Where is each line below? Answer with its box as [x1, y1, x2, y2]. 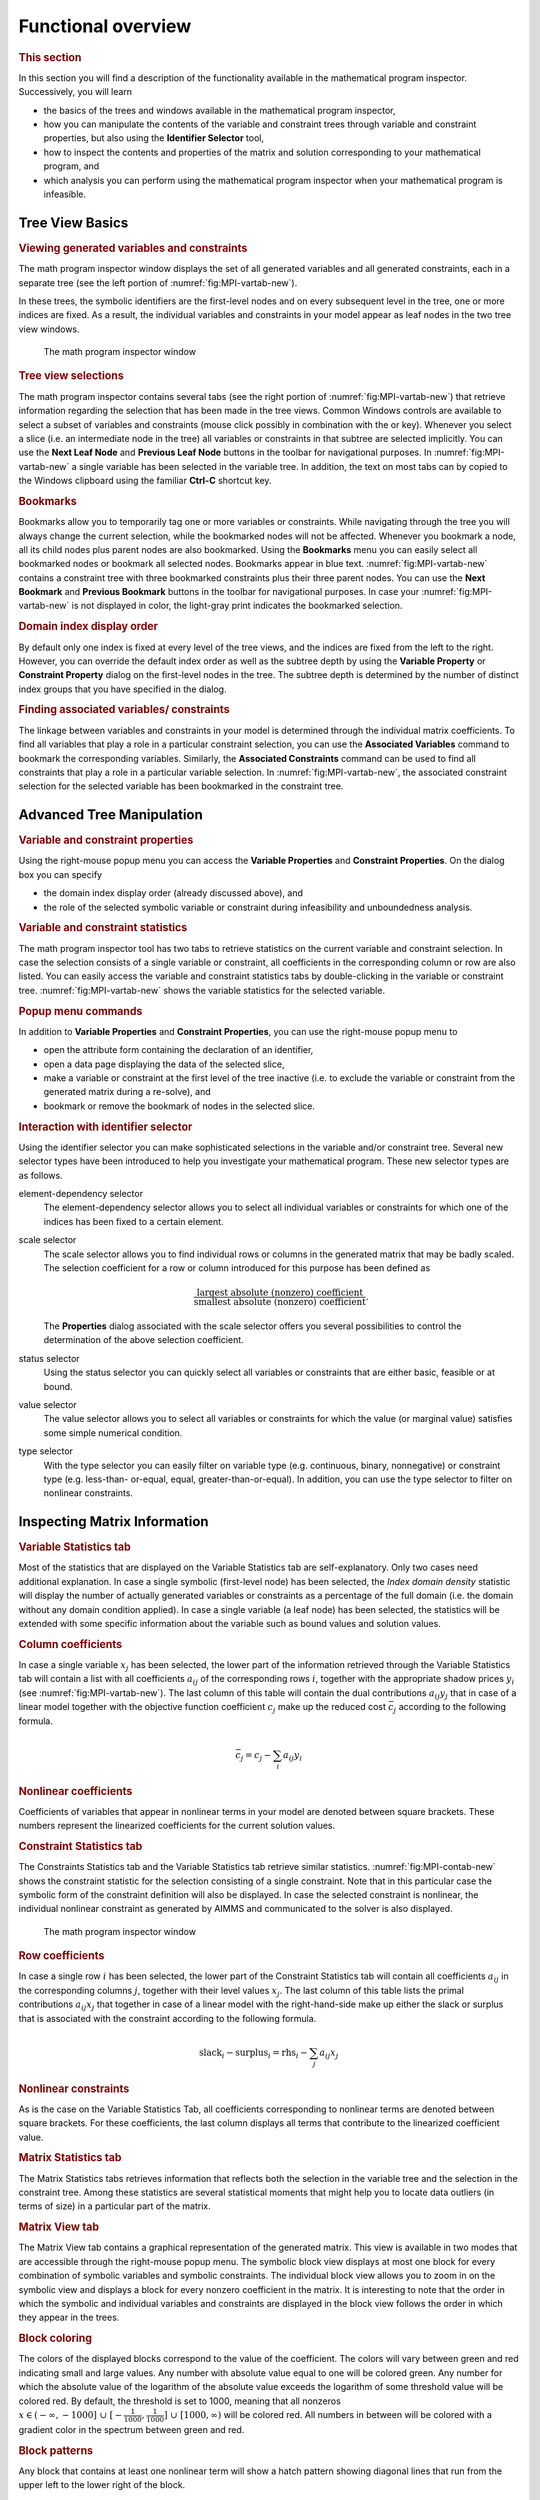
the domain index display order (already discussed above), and [43, 887, 304, 899]
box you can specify [18, 868, 103, 880]
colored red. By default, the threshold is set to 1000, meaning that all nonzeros [18, 2395, 342, 2407]
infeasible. [43, 188, 87, 200]
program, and [43, 160, 100, 172]
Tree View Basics [18, 214, 129, 231]
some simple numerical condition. [43, 1426, 183, 1439]
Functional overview [18, 15, 192, 37]
